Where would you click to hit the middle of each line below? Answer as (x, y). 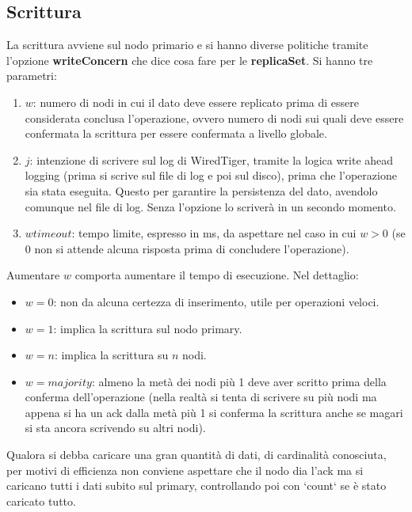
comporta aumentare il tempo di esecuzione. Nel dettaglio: (217, 275)
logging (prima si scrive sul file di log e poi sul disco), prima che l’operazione (211, 175)
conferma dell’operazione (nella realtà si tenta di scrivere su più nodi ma (201, 397)
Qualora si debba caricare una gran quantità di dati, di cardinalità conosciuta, (196, 455)
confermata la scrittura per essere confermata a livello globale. (176, 133)
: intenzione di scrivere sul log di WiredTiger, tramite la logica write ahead (212, 159)
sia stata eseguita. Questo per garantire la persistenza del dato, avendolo (201, 190)
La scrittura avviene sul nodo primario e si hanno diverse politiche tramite (187, 45)
